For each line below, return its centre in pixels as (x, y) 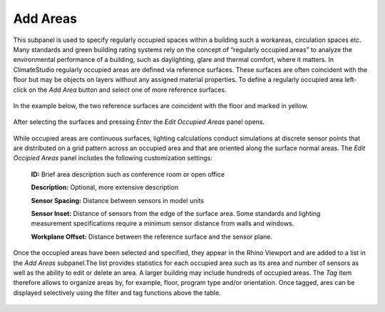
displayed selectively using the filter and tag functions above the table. (117, 293)
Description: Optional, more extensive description (104, 187)
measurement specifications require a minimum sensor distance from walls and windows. (163, 224)
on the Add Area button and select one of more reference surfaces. (128, 90)
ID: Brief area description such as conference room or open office (128, 174)
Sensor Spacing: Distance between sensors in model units (118, 200)
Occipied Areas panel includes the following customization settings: (113, 158)
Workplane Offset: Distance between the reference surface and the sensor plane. (152, 236)
